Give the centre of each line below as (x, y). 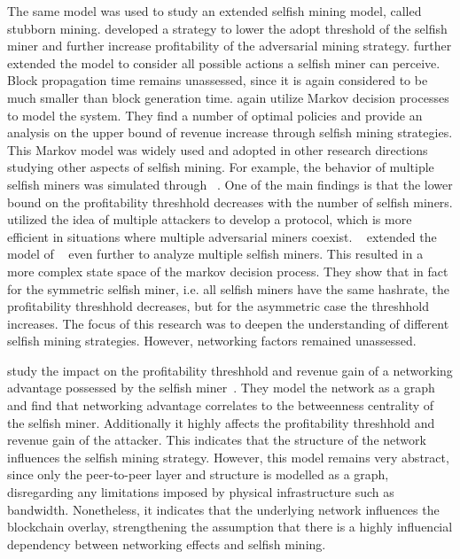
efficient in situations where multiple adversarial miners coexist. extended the (222, 236)
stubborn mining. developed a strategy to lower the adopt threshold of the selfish (227, 28)
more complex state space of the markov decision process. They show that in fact (228, 271)
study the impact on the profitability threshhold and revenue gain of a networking (230, 370)
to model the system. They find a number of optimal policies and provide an (215, 115)
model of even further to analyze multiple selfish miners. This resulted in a (215, 254)
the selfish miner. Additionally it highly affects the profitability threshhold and (221, 422)
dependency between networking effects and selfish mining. (167, 543)
